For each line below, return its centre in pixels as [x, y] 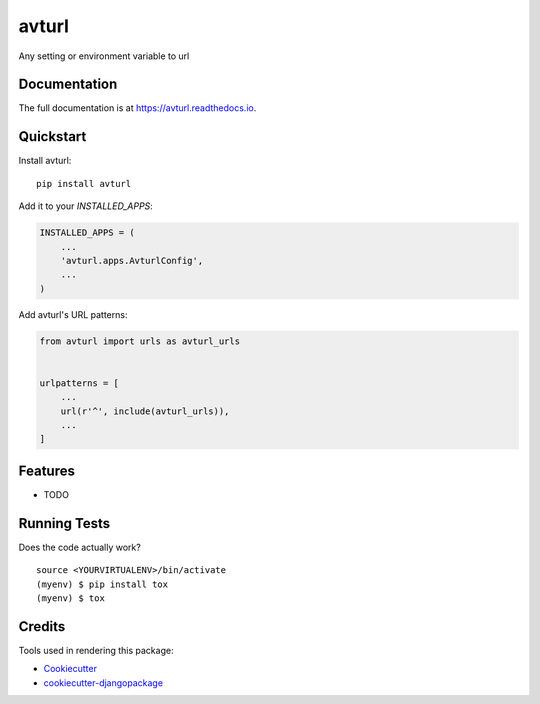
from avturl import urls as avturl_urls [139, 341]
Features [46, 470]
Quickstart [52, 136]
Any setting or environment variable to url [104, 56]
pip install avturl [84, 183]
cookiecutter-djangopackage [103, 682]
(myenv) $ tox [70, 598]
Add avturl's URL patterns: [73, 314]
